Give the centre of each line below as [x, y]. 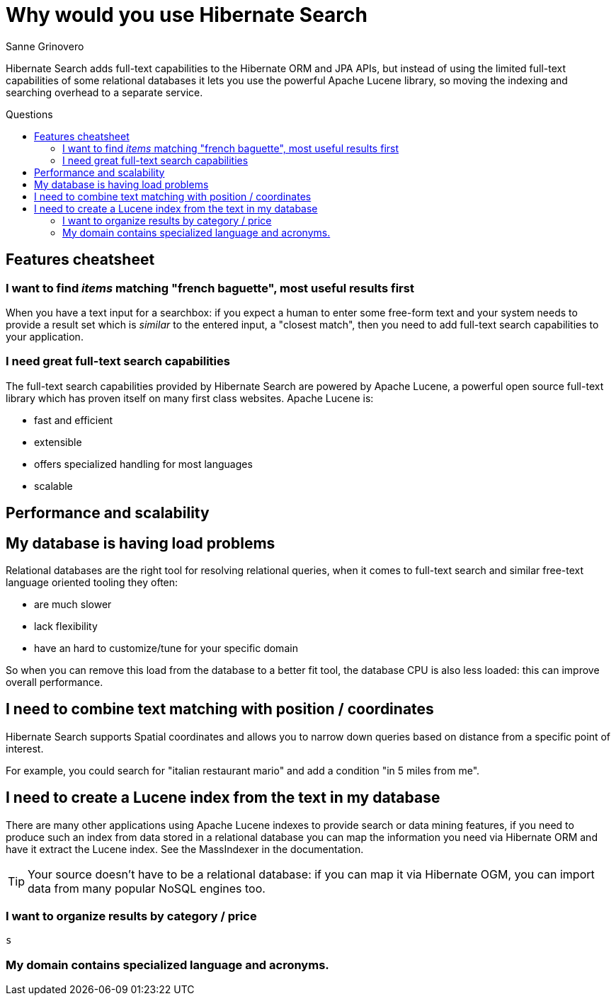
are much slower [73, 604]
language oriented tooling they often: [92, 582]
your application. [45, 336]
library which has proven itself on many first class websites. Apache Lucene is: [190, 398]
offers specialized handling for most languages [143, 464]
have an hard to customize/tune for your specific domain [166, 648]
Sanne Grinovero [45, 46]
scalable [53, 486]
